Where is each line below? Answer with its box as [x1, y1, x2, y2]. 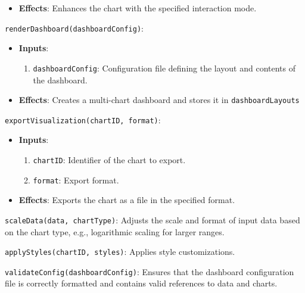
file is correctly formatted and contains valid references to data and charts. [5, 277, 278, 289]
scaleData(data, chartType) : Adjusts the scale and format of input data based [5, 213, 300, 226]
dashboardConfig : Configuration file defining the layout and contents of [33, 61, 296, 74]
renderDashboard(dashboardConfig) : [5, 21, 144, 34]
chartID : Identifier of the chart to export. [33, 154, 186, 166]
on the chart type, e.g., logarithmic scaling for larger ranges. [5, 225, 225, 238]
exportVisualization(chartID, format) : [5, 113, 161, 126]
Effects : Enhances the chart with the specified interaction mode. [18, 2, 257, 14]
